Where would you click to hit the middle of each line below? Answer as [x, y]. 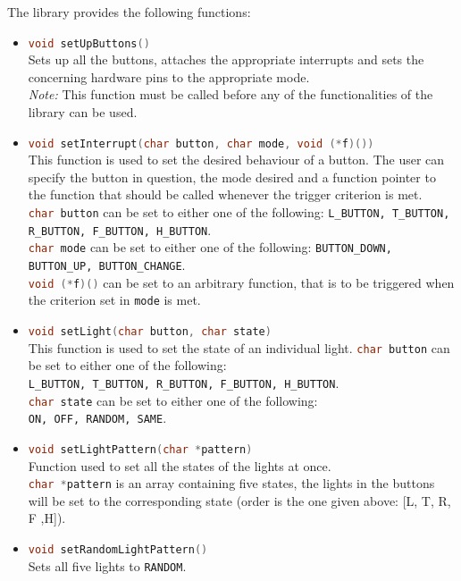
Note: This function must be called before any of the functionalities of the [230, 94]
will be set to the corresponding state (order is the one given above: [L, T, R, [239, 500]
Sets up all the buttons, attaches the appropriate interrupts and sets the [226, 59]
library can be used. [83, 112]
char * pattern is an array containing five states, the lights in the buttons [231, 483]
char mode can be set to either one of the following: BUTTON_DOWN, [210, 247]
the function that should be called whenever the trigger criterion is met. [225, 194]
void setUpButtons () [89, 43]
